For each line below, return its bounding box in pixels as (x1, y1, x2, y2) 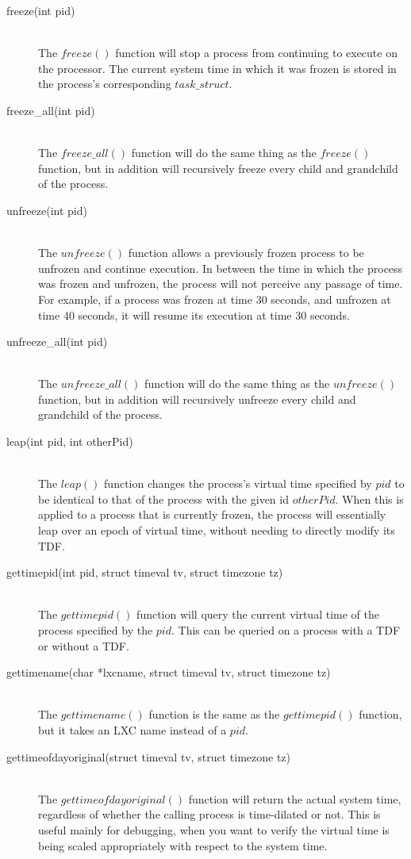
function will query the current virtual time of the (136, 606, 379, 623)
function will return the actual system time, (188, 790, 401, 807)
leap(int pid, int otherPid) (6, 433, 133, 450)
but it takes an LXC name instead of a (38, 721, 227, 738)
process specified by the (38, 622, 153, 638)
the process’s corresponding (38, 75, 171, 92)
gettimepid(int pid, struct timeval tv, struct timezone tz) (6, 564, 283, 581)
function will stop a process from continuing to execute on (115, 44, 398, 61)
